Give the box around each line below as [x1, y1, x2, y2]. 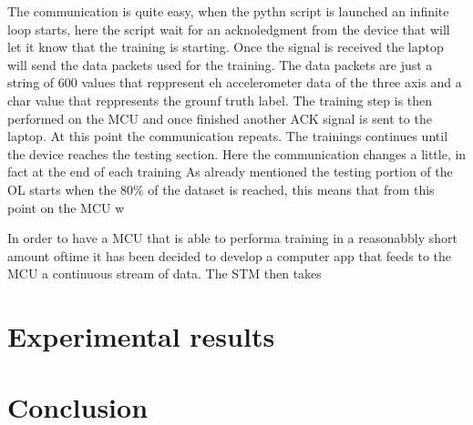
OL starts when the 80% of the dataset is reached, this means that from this [7, 179, 435, 198]
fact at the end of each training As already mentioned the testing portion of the [7, 162, 453, 181]
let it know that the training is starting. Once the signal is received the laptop [7, 37, 444, 56]
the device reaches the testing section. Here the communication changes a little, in [7, 144, 467, 163]
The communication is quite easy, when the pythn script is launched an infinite [7, 2, 449, 20]
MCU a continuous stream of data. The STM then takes [7, 264, 322, 283]
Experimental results [7, 318, 275, 355]
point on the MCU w [7, 197, 125, 217]
